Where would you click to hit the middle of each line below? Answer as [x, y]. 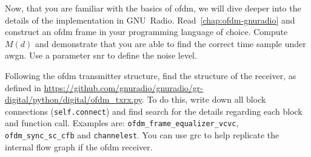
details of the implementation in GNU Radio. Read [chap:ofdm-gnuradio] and [150, 20]
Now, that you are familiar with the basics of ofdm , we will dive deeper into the [153, 8]
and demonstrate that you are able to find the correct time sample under [171, 43]
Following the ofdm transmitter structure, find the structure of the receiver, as [151, 75]
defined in [23, 87]
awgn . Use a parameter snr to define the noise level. [101, 55]
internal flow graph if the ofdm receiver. [79, 146]
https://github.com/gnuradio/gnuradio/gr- [123, 87]
